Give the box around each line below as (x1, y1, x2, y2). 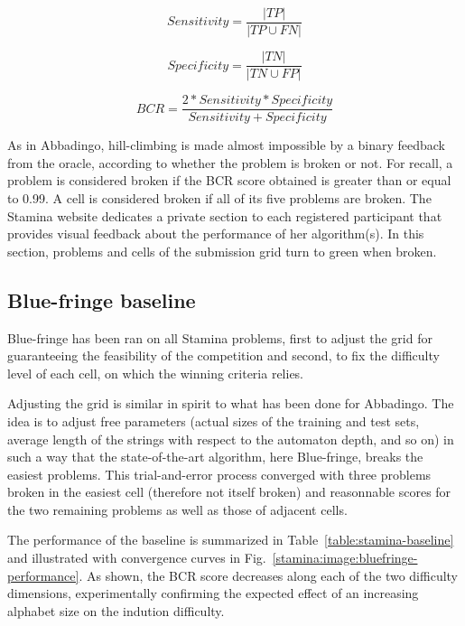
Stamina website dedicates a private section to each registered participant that (7, 206, 442, 225)
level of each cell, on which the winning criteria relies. (7, 363, 304, 382)
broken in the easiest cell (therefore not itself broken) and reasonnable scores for (7, 482, 451, 501)
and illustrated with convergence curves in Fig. (7, 548, 266, 567)
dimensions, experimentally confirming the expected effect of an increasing (7, 584, 419, 603)
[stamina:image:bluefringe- (272, 548, 418, 567)
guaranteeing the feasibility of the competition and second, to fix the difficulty (7, 346, 440, 365)
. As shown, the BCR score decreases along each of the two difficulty (79, 565, 459, 584)
